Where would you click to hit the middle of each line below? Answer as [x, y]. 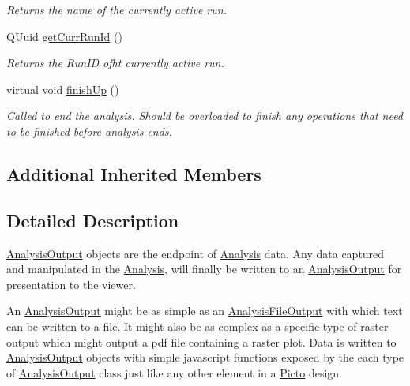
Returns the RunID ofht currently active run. [115, 63]
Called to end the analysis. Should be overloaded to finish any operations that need [205, 116]
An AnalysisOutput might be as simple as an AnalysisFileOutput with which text [205, 311]
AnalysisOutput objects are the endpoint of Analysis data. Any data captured [196, 253]
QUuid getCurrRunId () [64, 36]
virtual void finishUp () [63, 89]
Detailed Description [93, 220]
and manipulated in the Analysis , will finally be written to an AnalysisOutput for [204, 269]
